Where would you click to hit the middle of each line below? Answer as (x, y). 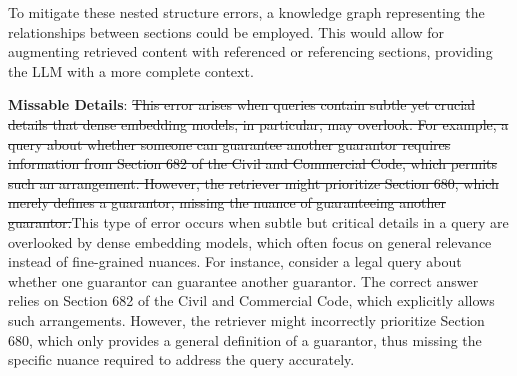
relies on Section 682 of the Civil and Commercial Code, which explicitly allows (251, 300)
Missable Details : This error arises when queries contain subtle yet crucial (241, 104)
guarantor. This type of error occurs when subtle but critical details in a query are (258, 221)
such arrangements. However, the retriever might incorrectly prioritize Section (246, 319)
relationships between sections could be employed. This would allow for (226, 31)
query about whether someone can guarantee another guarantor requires (229, 143)
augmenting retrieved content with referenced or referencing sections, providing (250, 51)
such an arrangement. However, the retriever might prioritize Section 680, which (253, 182)
